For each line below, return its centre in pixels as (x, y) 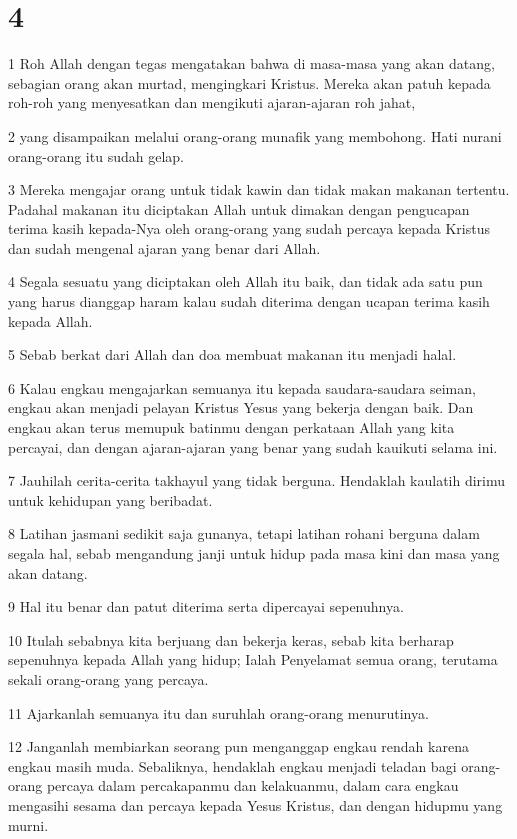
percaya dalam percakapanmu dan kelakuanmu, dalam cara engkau (252, 785)
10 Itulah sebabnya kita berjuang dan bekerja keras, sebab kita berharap (231, 639)
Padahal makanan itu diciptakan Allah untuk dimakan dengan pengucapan (239, 208)
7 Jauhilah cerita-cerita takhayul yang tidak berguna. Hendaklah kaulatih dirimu (257, 480)
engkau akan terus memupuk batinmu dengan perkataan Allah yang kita (231, 427)
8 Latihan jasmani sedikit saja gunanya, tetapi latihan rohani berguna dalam (244, 533)
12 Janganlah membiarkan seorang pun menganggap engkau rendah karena (238, 746)
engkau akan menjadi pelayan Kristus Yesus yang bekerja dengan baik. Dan (241, 407)
